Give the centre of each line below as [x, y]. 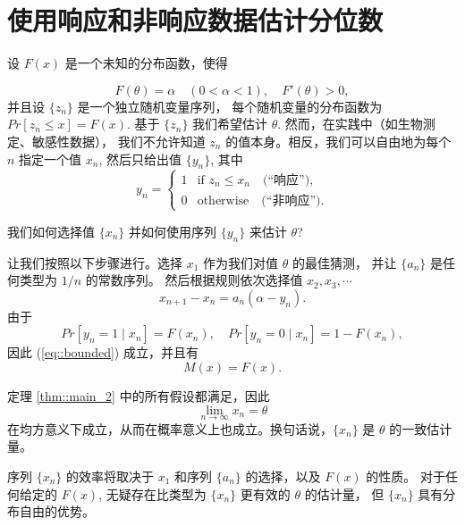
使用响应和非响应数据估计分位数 [195, 20]
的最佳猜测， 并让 [344, 262]
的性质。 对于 [406, 476]
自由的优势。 [57, 511]
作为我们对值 [241, 262]
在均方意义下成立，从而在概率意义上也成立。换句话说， [170, 428]
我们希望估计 [230, 124]
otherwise [223, 200]
